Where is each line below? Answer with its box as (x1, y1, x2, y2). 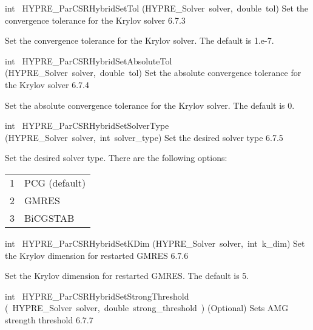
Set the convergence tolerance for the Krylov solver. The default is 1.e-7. (5, 34, 274, 47)
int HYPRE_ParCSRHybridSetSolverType (5, 119, 169, 132)
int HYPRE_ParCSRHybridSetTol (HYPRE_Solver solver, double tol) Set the (5, 2, 309, 14)
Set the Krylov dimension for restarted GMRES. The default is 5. (5, 269, 249, 282)
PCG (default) (24, 175, 86, 190)
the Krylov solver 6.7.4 (5, 78, 90, 91)
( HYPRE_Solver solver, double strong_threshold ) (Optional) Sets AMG (5, 301, 289, 314)
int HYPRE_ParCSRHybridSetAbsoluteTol (5, 54, 172, 67)
